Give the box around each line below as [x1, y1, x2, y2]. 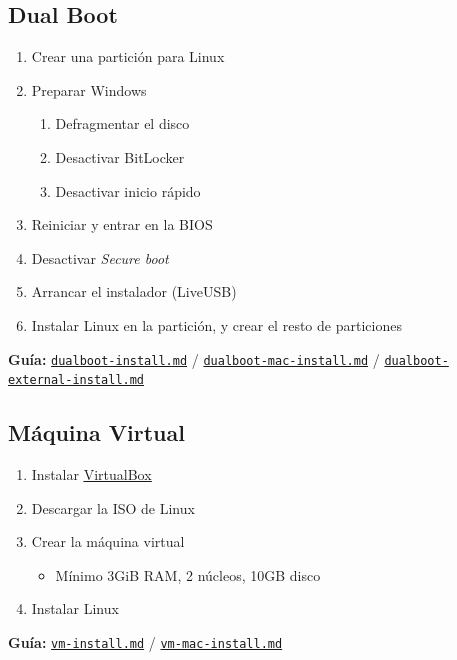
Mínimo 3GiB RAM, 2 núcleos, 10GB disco [55, 564, 321, 585]
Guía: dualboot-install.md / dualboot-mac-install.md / [8, 348, 380, 369]
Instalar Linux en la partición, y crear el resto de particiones [31, 314, 402, 335]
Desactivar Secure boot [31, 247, 169, 268]
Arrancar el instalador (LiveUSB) [31, 281, 237, 302]
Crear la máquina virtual [31, 531, 185, 552]
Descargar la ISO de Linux [31, 497, 195, 518]
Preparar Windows [31, 79, 147, 100]
